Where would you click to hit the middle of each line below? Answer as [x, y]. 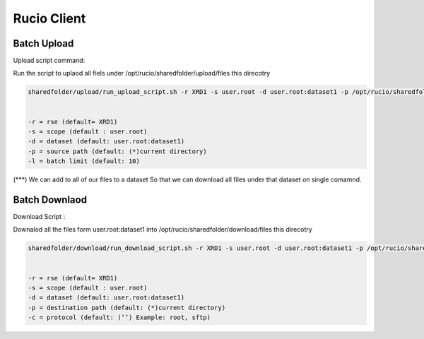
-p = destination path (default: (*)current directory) [127, 308]
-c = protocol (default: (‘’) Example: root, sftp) [119, 317]
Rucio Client [49, 18]
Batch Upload [43, 43]
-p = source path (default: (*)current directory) [118, 151]
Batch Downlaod [50, 200]
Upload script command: [49, 61]
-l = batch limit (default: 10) [84, 161]
